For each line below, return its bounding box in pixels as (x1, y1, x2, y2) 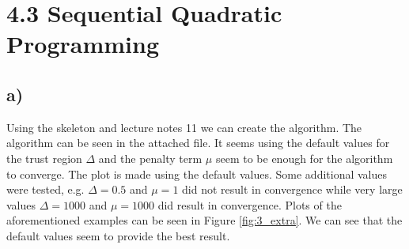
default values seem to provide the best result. (6, 227, 230, 243)
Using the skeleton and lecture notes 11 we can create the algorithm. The (6, 119, 362, 135)
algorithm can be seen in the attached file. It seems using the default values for (6, 134, 390, 151)
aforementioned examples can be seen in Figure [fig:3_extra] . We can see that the (6, 212, 403, 228)
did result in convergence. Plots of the (157, 196, 342, 213)
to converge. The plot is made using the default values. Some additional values (6, 165, 387, 182)
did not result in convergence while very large (182, 181, 403, 198)
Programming (6, 28, 159, 60)
